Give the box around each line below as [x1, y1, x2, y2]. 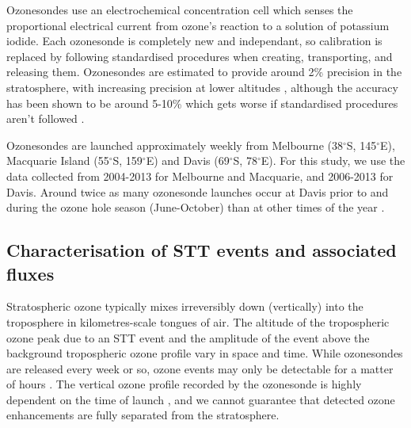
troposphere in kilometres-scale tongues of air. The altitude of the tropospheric [6, 313, 390, 330]
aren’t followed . [6, 110, 85, 127]
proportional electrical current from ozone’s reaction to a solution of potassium [6, 17, 390, 33]
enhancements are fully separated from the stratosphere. [6, 407, 280, 423]
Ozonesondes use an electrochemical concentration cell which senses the [6, 2, 353, 17]
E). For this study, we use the [261, 152, 405, 169]
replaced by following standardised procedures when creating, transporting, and [6, 48, 393, 64]
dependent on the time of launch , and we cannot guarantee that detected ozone [6, 391, 395, 407]
